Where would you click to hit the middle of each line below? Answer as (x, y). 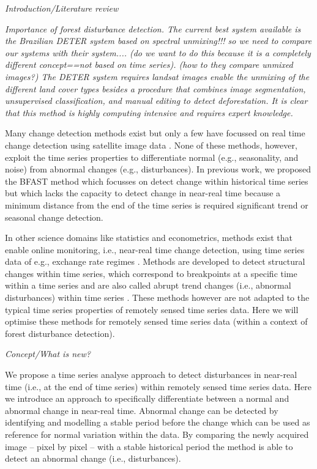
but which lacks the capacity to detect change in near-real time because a (143, 193)
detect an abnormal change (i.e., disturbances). (93, 458)
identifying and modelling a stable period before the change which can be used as (158, 422)
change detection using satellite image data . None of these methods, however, (151, 145)
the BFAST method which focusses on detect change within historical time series (157, 181)
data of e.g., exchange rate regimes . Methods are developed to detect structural (155, 261)
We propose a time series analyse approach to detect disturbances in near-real (151, 375)
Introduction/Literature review (62, 8)
